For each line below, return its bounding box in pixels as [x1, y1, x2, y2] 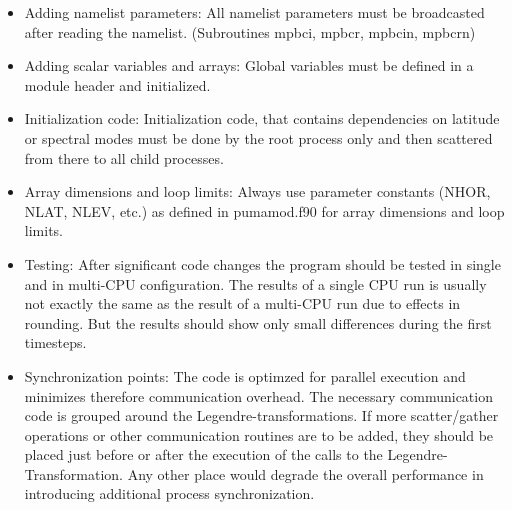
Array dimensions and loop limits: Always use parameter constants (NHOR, [24, 181, 491, 202]
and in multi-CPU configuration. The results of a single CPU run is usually [24, 273, 487, 294]
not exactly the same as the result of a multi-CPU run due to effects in [24, 293, 461, 314]
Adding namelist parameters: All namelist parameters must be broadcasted [24, 2, 485, 22]
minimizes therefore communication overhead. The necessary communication [24, 385, 493, 406]
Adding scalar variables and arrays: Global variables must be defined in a [24, 55, 474, 76]
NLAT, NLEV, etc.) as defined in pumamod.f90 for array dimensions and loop [24, 200, 505, 221]
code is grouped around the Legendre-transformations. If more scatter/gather [24, 405, 499, 426]
